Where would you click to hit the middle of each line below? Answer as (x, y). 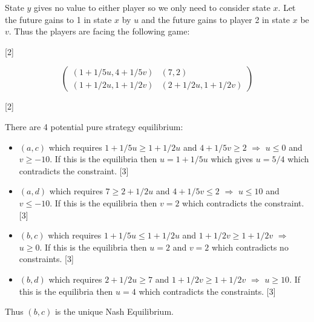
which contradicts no (250, 247)
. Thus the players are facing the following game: (99, 31)
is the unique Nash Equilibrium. (114, 311)
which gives (232, 159)
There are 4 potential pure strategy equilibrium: (94, 126)
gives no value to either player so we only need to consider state (152, 7)
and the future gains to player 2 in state (216, 19)
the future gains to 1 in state (58, 19)
